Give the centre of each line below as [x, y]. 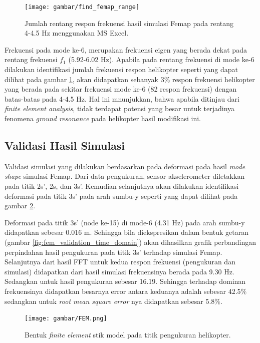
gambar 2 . [20, 206]
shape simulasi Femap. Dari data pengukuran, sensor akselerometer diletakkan [125, 176]
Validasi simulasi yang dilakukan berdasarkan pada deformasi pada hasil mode [125, 166]
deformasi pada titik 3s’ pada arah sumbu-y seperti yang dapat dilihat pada [121, 196]
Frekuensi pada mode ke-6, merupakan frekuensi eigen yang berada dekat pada [126, 49]
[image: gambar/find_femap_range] [82, 7]
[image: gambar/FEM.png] [66, 319]
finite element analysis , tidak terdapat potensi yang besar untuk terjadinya [120, 108]
